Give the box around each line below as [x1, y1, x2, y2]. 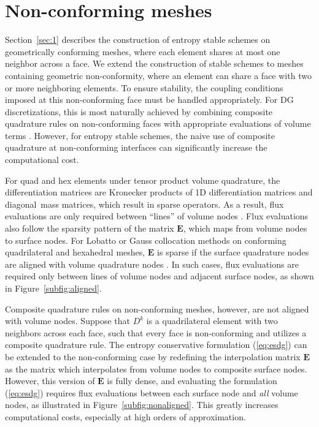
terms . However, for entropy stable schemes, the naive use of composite [5, 129, 275, 142]
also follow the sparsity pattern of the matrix [5, 222, 174, 235]
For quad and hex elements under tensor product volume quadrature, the [5, 173, 280, 186]
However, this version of [5, 374, 95, 387]
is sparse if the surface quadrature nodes [157, 246, 309, 259]
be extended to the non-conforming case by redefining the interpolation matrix [5, 350, 301, 363]
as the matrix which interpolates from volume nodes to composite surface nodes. [5, 362, 307, 375]
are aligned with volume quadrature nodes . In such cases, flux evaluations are [5, 257, 299, 270]
